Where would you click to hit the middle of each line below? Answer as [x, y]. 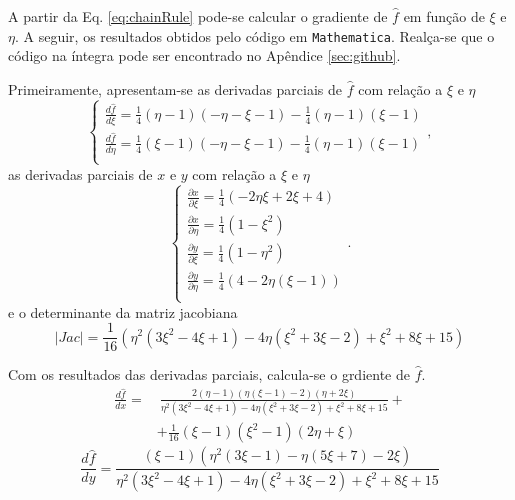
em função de [444, 16]
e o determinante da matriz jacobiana [123, 311]
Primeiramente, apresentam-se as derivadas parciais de [175, 88]
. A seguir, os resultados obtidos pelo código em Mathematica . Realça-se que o [254, 35]
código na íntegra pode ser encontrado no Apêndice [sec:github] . [204, 55]
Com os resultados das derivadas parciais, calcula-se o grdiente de [209, 374]
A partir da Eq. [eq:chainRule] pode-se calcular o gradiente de [198, 16]
